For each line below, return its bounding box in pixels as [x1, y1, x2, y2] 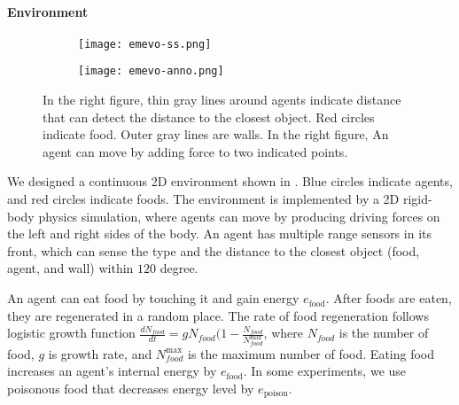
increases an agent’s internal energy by [7, 362, 217, 380]
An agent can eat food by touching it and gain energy [7, 289, 300, 308]
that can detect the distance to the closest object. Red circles [43, 107, 375, 126]
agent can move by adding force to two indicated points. [43, 142, 348, 160]
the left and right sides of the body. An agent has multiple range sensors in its [7, 224, 432, 243]
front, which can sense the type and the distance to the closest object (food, [7, 241, 420, 260]
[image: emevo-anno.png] [78, 65, 224, 78]
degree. [159, 259, 198, 277]
